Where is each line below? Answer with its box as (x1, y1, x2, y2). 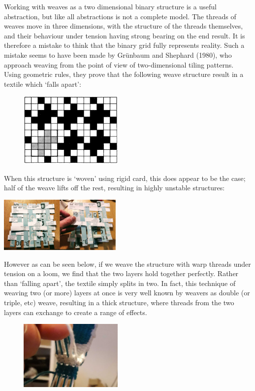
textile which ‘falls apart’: (4, 78, 81, 89)
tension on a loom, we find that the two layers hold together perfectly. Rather (4, 268, 239, 279)
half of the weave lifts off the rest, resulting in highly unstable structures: (4, 182, 225, 193)
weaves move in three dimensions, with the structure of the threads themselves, (4, 21, 243, 31)
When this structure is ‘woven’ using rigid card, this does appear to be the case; (4, 173, 246, 183)
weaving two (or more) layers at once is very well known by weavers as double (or (4, 287, 250, 298)
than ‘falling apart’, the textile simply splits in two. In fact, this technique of (4, 278, 236, 288)
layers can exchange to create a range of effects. (4, 307, 147, 317)
